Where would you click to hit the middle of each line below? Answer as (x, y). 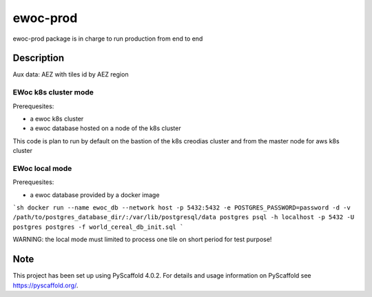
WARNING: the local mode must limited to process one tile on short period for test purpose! (142, 239)
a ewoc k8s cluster (57, 119)
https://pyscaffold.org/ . (45, 285)
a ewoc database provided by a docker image (95, 195)
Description (39, 58)
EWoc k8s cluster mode (53, 92)
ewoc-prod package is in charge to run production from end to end (108, 39)
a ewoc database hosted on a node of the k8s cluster (106, 128)
